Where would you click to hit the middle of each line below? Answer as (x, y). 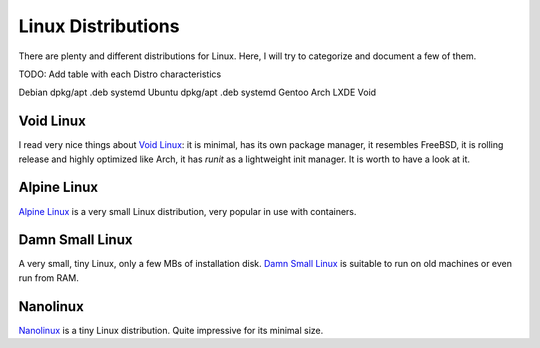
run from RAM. (48, 277)
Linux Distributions (99, 26)
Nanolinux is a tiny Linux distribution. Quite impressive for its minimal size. (171, 330)
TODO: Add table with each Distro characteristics (120, 74)
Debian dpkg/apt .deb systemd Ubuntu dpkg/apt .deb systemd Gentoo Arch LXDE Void (197, 92)
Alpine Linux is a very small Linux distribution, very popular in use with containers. (187, 211)
